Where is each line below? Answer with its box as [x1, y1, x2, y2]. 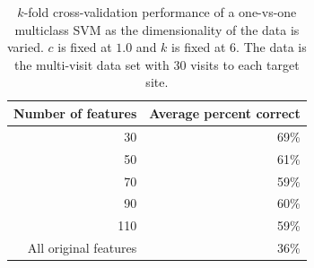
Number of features [13, 103, 137, 122]
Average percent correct [149, 103, 301, 122]
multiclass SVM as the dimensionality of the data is [14, 20, 300, 39]
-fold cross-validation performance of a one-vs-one [23, 3, 297, 21]
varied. [7, 38, 44, 56]
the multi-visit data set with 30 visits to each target [14, 55, 300, 73]
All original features [27, 238, 137, 257]
